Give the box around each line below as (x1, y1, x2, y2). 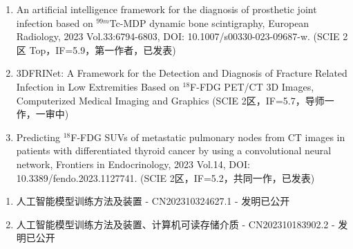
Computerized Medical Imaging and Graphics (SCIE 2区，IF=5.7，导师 (16, 93, 325, 107)
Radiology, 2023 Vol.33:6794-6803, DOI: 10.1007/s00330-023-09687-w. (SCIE (16, 29, 340, 44)
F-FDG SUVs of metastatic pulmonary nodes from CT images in (70, 129, 345, 144)
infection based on (16, 15, 93, 30)
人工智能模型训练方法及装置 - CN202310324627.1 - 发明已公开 (16, 194, 290, 208)
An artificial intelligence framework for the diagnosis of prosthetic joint (16, 2, 317, 16)
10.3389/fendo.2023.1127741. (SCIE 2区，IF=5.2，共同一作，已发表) (16, 170, 315, 185)
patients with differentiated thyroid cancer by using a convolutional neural (16, 143, 332, 158)
